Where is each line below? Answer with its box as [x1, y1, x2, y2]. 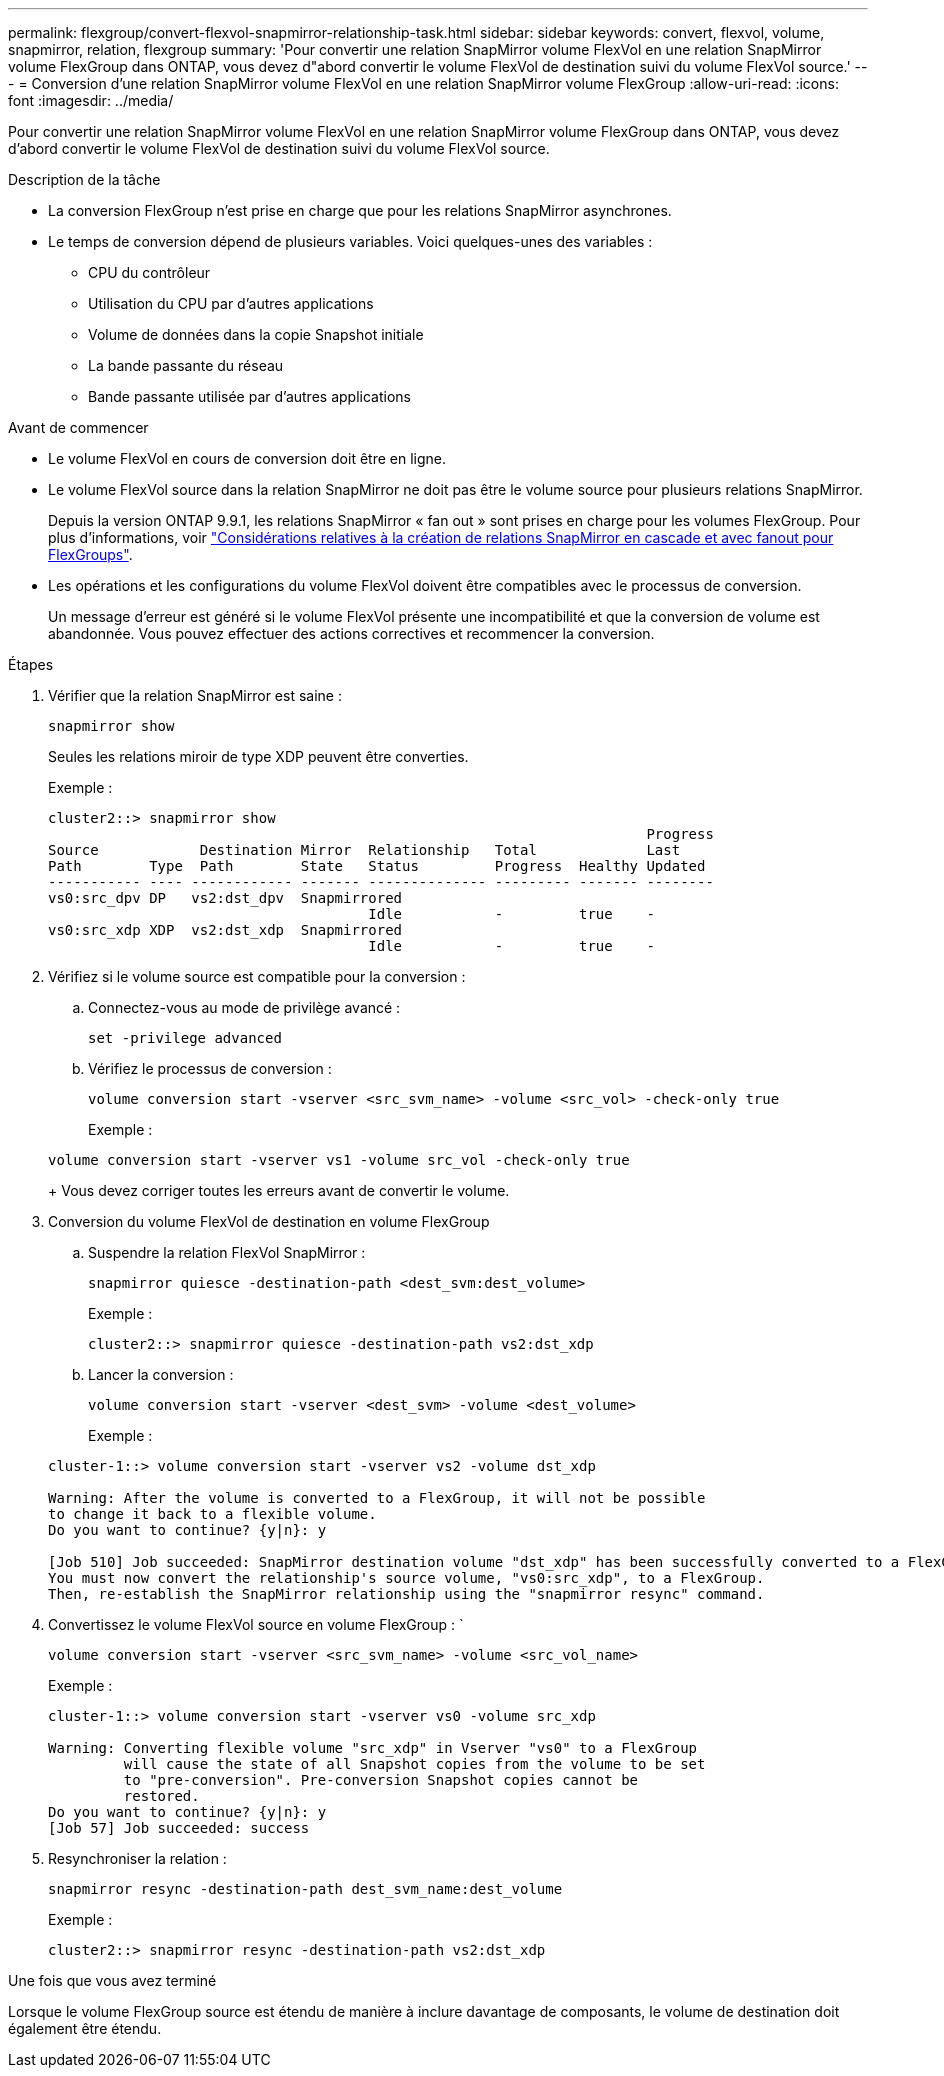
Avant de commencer [8, 419, 149, 436]
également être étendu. [8, 2020, 162, 2037]
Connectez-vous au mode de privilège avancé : [88, 999, 401, 1016]
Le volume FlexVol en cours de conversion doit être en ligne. [48, 450, 446, 467]
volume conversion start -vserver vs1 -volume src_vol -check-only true [48, 1152, 630, 1168]
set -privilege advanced [88, 1030, 282, 1046]
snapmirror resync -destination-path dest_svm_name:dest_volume [48, 1881, 563, 1897]
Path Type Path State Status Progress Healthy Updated [48, 858, 706, 874]
